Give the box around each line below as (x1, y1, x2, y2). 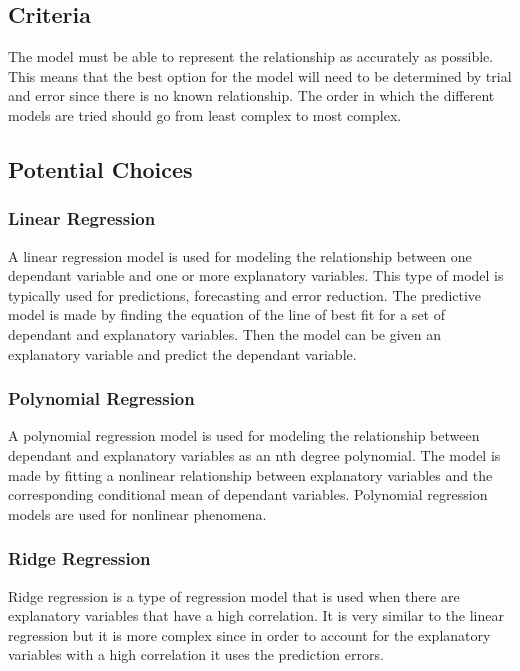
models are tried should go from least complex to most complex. (8, 104, 402, 125)
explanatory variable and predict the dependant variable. (8, 343, 357, 364)
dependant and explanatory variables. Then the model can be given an (8, 323, 442, 344)
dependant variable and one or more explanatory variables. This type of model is (8, 265, 504, 286)
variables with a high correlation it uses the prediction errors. (8, 644, 384, 665)
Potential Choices (8, 153, 193, 184)
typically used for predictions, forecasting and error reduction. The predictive (8, 284, 482, 305)
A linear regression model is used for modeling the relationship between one (8, 245, 472, 266)
